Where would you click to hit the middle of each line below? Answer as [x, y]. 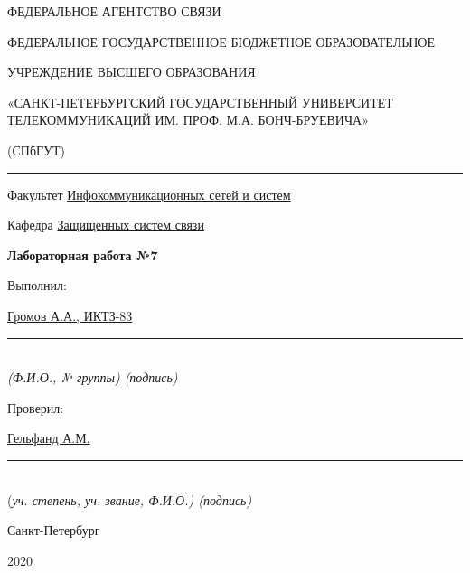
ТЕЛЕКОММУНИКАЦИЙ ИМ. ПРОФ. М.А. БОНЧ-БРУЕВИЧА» [188, 120]
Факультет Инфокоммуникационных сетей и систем [149, 194]
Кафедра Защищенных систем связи [106, 225]
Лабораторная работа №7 [83, 254]
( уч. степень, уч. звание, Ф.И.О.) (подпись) [130, 499]
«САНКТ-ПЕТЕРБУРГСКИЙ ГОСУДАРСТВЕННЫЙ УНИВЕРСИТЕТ [200, 102]
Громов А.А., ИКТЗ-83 [70, 315]
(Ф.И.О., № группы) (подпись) [93, 377]
